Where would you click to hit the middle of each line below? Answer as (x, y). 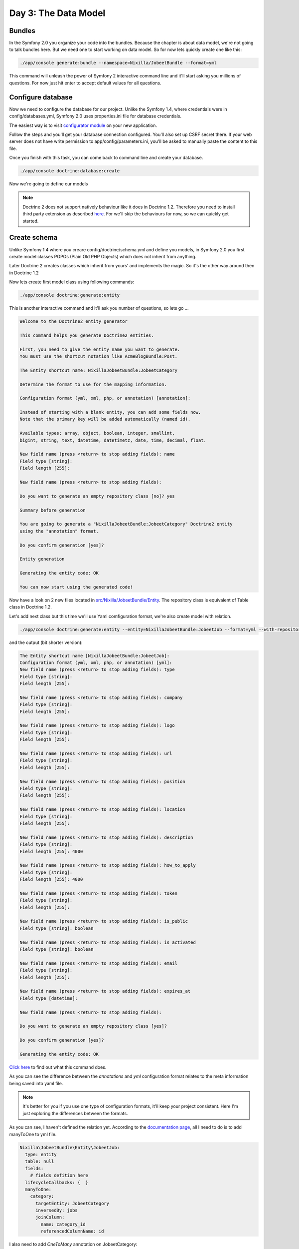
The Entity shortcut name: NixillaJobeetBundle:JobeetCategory (99, 370)
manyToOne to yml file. (33, 1134)
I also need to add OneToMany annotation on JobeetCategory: (73, 1245)
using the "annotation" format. (59, 531)
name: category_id (63, 1224)
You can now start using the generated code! (76, 587)
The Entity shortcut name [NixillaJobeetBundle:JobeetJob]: (95, 655)
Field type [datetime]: (49, 998)
